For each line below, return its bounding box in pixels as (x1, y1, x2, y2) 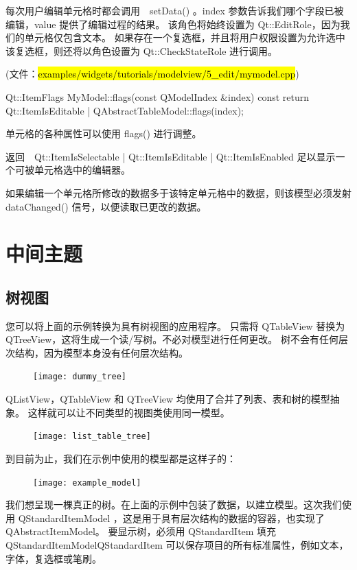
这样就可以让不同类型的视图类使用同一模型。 (27, 405, 230, 419)
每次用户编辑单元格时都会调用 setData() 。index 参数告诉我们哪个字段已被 (5, 3, 344, 17)
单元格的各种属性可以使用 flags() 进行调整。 (5, 126, 202, 141)
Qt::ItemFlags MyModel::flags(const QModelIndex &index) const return (5, 89, 310, 104)
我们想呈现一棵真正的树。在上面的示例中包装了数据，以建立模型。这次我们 (5, 497, 342, 512)
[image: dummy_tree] (33, 372, 127, 382)
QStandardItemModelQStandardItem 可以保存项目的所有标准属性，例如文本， (5, 538, 349, 552)
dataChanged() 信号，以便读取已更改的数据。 (5, 199, 207, 213)
